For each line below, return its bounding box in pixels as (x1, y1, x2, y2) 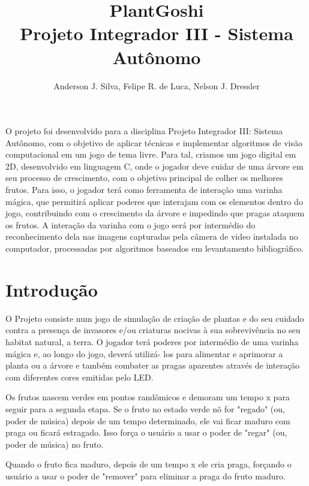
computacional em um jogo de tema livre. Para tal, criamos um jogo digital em (5, 148, 296, 161)
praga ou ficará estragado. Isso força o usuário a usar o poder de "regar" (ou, (5, 426, 287, 439)
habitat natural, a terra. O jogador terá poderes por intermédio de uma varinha (5, 335, 299, 348)
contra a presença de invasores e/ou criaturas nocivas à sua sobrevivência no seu (5, 324, 301, 336)
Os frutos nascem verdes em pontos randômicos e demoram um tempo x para (5, 391, 290, 403)
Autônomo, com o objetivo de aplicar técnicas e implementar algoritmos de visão (5, 136, 302, 149)
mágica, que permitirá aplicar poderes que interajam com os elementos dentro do (5, 195, 303, 207)
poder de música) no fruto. (5, 437, 104, 450)
